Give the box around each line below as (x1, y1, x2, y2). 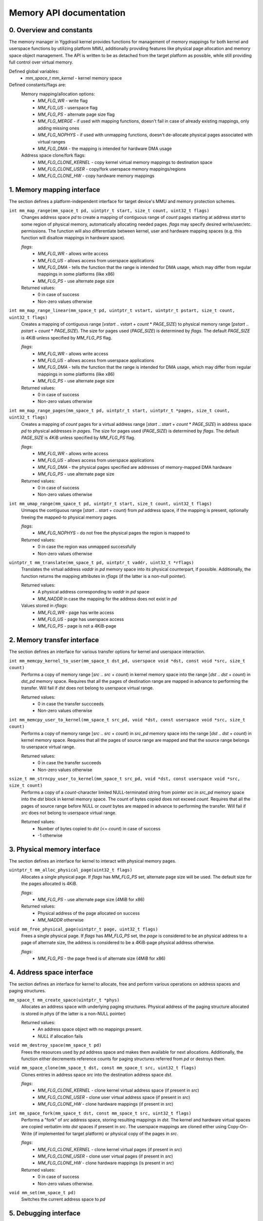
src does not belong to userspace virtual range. (21, 810, 117, 816)
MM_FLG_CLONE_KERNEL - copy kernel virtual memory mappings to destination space (38, 159, 213, 165)
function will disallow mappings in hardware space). (21, 235, 126, 241)
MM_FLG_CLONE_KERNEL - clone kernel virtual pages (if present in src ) (38, 1146, 182, 1152)
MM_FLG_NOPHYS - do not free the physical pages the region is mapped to (38, 530, 190, 536)
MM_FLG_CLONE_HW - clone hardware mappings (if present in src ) (38, 1101, 174, 1107)
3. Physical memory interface (9, 845, 101, 853)
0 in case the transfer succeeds (38, 760, 102, 766)
